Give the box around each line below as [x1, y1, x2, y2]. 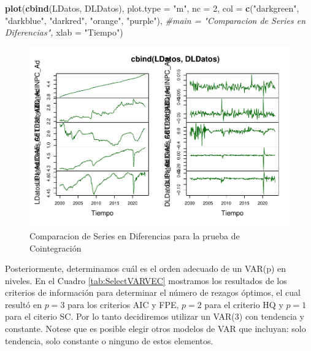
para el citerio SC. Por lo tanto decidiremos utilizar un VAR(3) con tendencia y [5, 310, 304, 323]
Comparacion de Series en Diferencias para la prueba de [29, 229, 240, 242]
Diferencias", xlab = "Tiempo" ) [5, 26, 123, 39]
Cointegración [29, 241, 82, 254]
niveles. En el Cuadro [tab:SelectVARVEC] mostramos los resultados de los [5, 274, 287, 287]
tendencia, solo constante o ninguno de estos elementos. [5, 334, 213, 347]
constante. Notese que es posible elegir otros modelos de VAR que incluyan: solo [5, 322, 306, 335]
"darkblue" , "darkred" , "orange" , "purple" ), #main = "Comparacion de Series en [5, 13, 306, 26]
